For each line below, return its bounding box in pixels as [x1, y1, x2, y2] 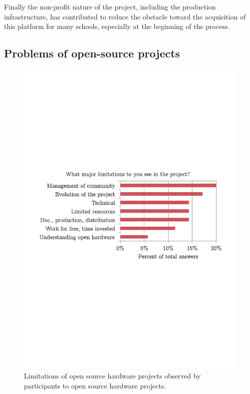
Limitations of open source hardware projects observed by [24, 371, 201, 381]
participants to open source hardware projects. [24, 380, 166, 391]
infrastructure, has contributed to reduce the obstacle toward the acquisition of [4, 11, 246, 21]
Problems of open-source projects [4, 45, 180, 61]
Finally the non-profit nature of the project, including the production [4, 1, 216, 11]
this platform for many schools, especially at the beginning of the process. [4, 21, 230, 31]
